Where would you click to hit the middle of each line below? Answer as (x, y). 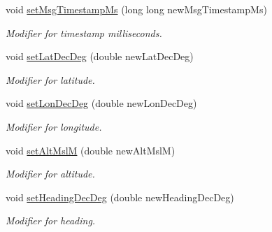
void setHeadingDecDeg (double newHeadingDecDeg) (120, 197)
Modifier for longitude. (54, 126)
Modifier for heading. (51, 220)
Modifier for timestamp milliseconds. (84, 32)
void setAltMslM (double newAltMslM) (91, 150)
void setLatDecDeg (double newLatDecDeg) (100, 56)
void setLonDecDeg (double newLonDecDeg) (101, 103)
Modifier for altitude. (50, 174)
